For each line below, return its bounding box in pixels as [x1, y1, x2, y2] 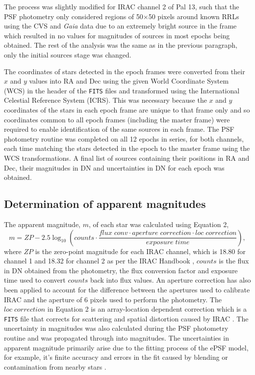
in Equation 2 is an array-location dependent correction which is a [47, 304, 247, 314]
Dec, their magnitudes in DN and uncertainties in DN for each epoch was [4, 162, 225, 173]
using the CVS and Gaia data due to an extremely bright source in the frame [4, 21, 237, 31]
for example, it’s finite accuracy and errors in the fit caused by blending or [4, 352, 228, 362]
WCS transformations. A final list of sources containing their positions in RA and [4, 152, 250, 163]
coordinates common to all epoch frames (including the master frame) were [4, 114, 230, 124]
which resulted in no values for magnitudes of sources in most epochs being [4, 30, 230, 40]
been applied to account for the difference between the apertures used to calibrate [4, 284, 250, 294]
